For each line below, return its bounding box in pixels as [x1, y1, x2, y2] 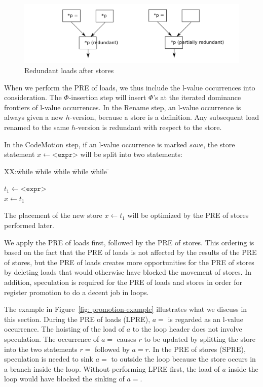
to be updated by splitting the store [144, 334, 256, 344]
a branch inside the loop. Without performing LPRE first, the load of [4, 363, 220, 374]
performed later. [4, 220, 54, 231]
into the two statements [4, 343, 78, 354]
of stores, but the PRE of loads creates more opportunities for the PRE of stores [4, 256, 254, 267]
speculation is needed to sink [4, 353, 94, 364]
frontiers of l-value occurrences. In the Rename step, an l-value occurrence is [4, 102, 241, 112]
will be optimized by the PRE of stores [127, 210, 249, 220]
